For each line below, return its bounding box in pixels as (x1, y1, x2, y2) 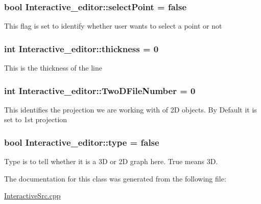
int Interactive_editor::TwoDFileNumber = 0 (4, 84, 196, 97)
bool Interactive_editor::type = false (4, 135, 159, 148)
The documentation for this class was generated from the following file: (4, 173, 226, 184)
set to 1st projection (4, 114, 67, 125)
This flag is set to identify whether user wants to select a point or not (4, 20, 222, 31)
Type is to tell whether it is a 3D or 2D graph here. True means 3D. (4, 156, 218, 167)
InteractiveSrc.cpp (4, 190, 61, 201)
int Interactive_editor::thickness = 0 (4, 42, 159, 55)
